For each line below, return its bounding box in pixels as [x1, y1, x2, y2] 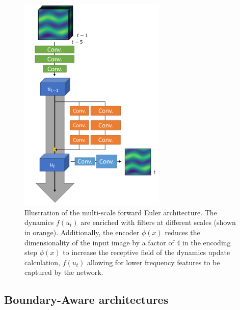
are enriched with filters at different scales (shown [81, 217, 236, 228]
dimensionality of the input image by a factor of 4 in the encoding [24, 237, 231, 247]
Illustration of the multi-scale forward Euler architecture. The [24, 207, 217, 217]
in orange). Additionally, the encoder [24, 227, 140, 237]
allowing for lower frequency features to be [87, 257, 220, 267]
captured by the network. [24, 267, 103, 277]
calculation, [24, 257, 61, 267]
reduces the [165, 227, 200, 237]
